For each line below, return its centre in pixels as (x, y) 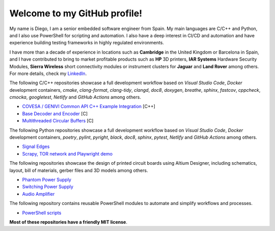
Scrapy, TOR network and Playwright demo (67, 153)
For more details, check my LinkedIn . (48, 73)
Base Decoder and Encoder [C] (55, 113)
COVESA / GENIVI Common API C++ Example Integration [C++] (89, 107)
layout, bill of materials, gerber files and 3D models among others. (79, 170)
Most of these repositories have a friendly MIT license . (68, 222)
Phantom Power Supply (47, 179)
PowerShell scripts (42, 213)
